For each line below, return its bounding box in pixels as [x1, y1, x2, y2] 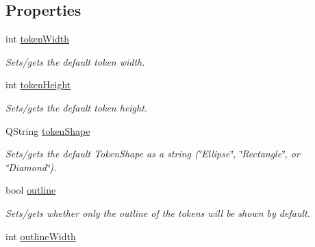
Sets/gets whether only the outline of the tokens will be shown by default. [5, 205, 310, 220]
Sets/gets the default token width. [5, 54, 145, 68]
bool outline [5, 183, 56, 197]
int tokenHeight [5, 77, 71, 92]
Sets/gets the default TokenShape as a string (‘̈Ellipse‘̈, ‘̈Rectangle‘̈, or [5, 146, 300, 161]
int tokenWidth [5, 31, 69, 46]
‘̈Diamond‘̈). [5, 159, 57, 174]
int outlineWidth [5, 229, 76, 243]
